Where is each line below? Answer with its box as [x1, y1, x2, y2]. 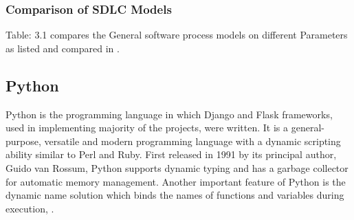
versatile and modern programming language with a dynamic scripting [44, 133, 341, 148]
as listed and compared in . [5, 41, 120, 55]
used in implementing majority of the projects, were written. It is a [5, 120, 289, 135]
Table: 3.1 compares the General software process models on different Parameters [5, 27, 348, 42]
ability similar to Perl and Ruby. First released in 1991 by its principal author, [5, 147, 337, 162]
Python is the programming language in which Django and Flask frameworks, [5, 107, 333, 121]
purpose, [5, 133, 41, 148]
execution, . [5, 201, 54, 215]
